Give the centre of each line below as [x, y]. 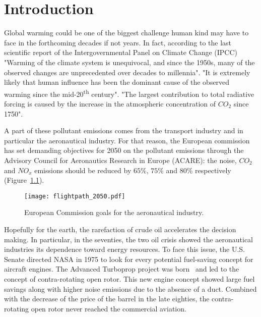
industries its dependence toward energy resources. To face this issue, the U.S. [124, 249]
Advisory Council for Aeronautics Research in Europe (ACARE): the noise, [120, 160]
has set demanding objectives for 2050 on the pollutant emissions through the [124, 150]
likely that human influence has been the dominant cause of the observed [117, 82]
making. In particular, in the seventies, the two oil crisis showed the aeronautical [129, 239]
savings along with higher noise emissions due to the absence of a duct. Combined [130, 288]
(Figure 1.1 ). [24, 180]
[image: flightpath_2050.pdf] [75, 196]
